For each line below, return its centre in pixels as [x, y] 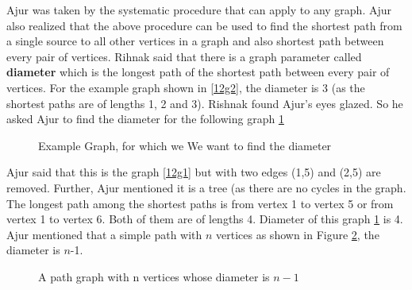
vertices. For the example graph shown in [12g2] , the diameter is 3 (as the [186, 87]
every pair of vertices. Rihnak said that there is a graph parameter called [184, 56]
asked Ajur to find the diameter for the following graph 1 [145, 119]
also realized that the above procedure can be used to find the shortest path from [204, 25]
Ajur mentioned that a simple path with [104, 234]
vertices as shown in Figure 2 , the [298, 234]
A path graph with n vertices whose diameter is [154, 276]
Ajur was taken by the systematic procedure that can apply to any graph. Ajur [199, 10]
